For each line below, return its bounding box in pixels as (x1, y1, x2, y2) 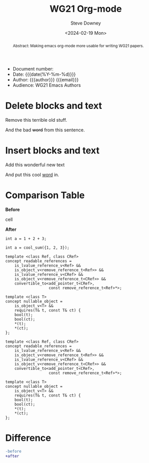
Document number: (12, 65, 54, 72)
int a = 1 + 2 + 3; (5, 236, 47, 241)
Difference (5, 432, 51, 444)
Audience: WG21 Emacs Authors (12, 82, 81, 88)
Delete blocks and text (5, 100, 102, 112)
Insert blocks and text (5, 144, 100, 156)
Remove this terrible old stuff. (5, 117, 67, 123)
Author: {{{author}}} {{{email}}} (12, 76, 79, 82)
